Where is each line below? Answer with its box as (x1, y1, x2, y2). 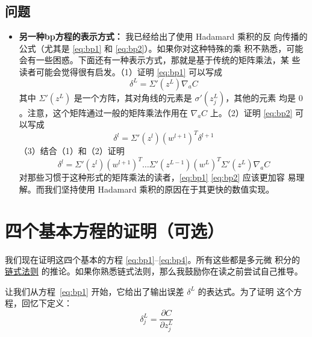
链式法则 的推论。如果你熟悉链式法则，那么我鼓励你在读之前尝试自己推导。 (5, 265, 303, 277)
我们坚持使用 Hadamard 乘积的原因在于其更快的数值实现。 (44, 182, 275, 195)
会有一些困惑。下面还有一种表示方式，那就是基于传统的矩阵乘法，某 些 (19, 54, 301, 66)
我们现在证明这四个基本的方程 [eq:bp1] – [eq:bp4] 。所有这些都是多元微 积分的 (5, 253, 301, 265)
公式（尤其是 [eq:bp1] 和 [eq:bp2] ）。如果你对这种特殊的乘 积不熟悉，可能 (19, 42, 304, 54)
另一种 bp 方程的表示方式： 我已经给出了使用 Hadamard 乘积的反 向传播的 (19, 30, 308, 43)
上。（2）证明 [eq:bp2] (210, 106, 293, 119)
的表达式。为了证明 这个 (198, 285, 294, 297)
